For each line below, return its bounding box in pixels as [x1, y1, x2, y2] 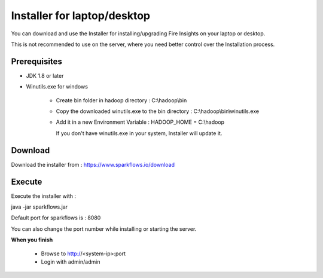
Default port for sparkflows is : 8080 [11, 214, 101, 221]
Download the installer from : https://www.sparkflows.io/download [11, 161, 175, 168]
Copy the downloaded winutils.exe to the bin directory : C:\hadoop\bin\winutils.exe [56, 108, 260, 115]
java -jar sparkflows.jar [11, 203, 68, 210]
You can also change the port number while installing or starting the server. [11, 225, 197, 233]
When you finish [11, 236, 53, 243]
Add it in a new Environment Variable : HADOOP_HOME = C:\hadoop [56, 118, 224, 126]
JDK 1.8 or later [26, 72, 64, 79]
